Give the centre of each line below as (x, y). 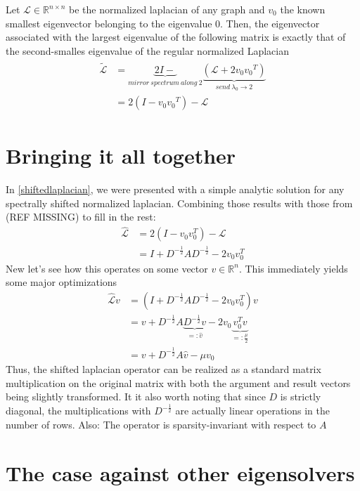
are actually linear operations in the (252, 411)
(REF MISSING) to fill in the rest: (81, 217)
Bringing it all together (121, 156)
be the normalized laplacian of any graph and (167, 9)
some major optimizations (62, 282)
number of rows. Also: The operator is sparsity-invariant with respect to (161, 424)
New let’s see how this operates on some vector (107, 268)
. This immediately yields (293, 268)
